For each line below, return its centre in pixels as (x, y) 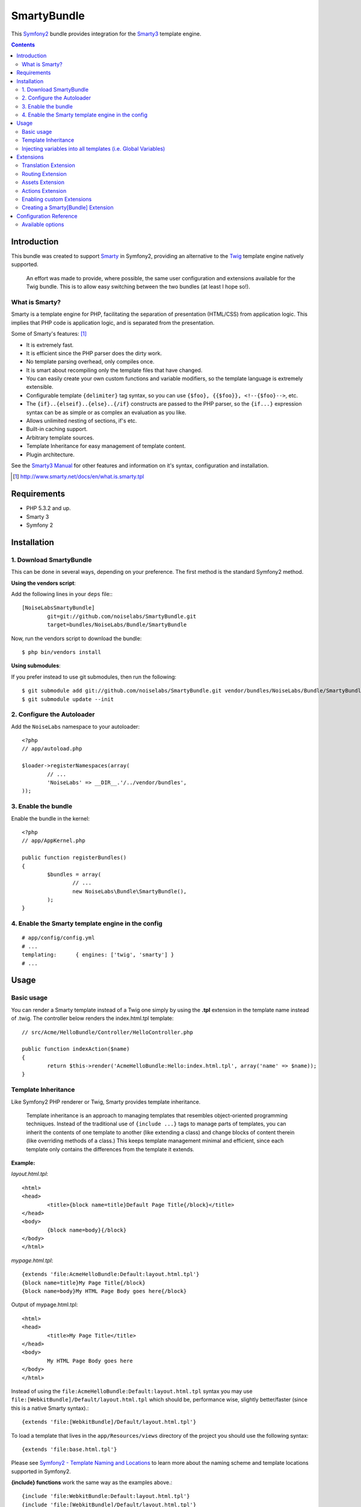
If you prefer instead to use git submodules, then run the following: (94, 677)
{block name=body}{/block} (87, 1230)
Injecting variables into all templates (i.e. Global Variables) (94, 148)
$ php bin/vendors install (62, 652)
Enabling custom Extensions (57, 199)
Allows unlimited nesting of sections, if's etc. (82, 421)
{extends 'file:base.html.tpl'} (69, 1449)
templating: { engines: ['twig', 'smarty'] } (98, 955)
